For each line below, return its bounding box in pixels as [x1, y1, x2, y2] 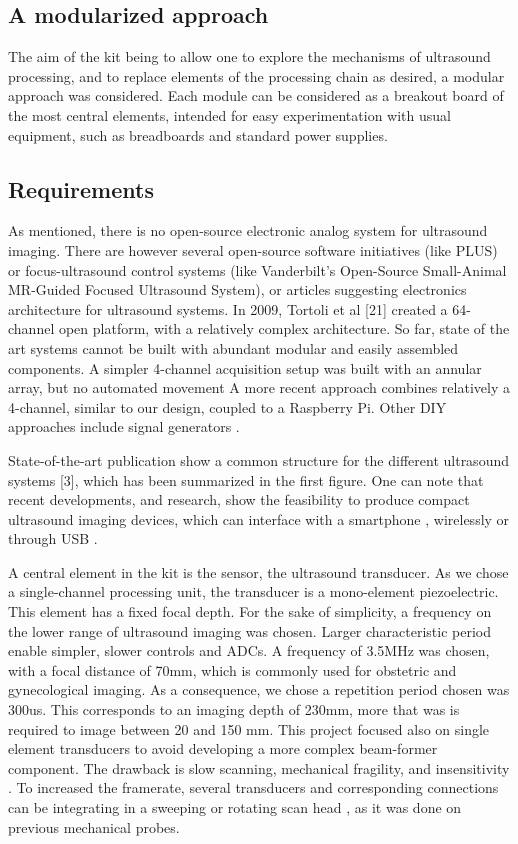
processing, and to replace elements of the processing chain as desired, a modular [8, 65, 505, 86]
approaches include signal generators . [8, 416, 240, 437]
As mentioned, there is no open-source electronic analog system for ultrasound [8, 220, 488, 241]
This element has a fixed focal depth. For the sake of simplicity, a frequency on [8, 601, 492, 622]
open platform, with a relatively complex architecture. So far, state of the [58, 318, 510, 339]
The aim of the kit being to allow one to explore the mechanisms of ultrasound [8, 46, 491, 67]
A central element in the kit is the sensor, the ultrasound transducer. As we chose [8, 561, 509, 582]
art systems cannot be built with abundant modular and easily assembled [8, 337, 459, 358]
